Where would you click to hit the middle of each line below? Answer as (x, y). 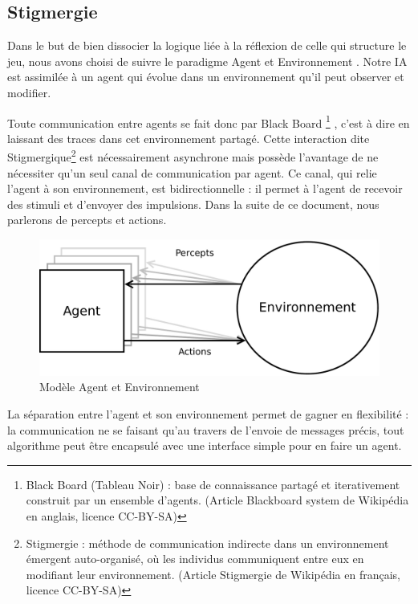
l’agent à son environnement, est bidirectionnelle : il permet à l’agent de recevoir (205, 188)
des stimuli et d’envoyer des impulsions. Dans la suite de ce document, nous (193, 204)
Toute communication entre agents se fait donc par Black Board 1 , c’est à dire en (209, 121)
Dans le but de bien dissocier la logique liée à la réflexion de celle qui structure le (207, 45)
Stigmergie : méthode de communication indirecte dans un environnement (207, 543)
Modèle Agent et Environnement (120, 387)
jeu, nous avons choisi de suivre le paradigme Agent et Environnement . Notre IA (207, 61)
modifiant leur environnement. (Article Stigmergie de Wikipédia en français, (213, 574)
